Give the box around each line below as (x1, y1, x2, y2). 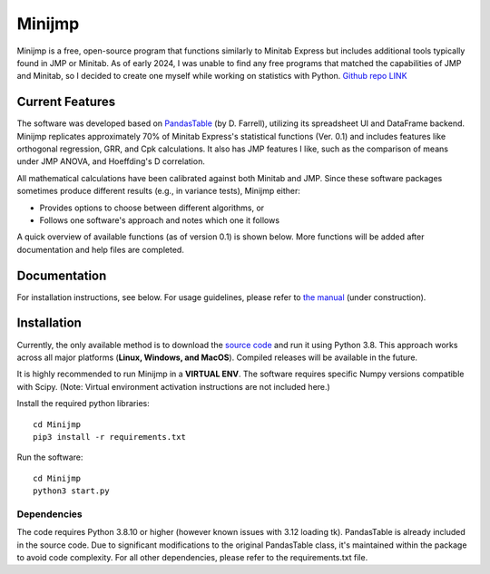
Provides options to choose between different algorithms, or (39, 202, 265, 213)
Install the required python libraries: (16, 398, 150, 409)
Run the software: (16, 452, 83, 462)
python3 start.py (33, 486, 110, 496)
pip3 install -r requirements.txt (33, 432, 186, 442)
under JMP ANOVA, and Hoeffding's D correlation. (16, 156, 206, 167)
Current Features (16, 94, 116, 110)
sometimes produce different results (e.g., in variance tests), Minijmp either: (16, 186, 301, 197)
